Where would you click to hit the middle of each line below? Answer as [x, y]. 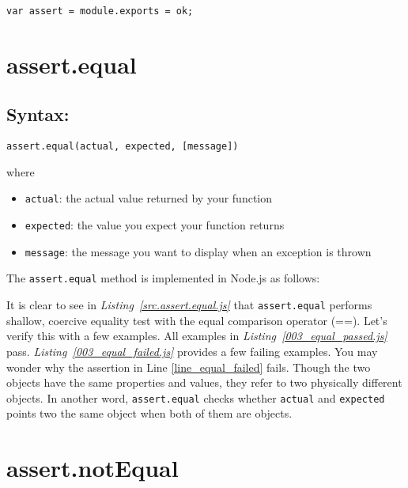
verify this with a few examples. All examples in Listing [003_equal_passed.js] [197, 336]
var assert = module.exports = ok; [100, 11]
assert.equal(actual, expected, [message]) [123, 147]
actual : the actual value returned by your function [149, 198]
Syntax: [38, 114]
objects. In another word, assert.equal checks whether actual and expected [196, 397]
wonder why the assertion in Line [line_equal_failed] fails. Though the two [189, 367]
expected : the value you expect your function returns [155, 225]
